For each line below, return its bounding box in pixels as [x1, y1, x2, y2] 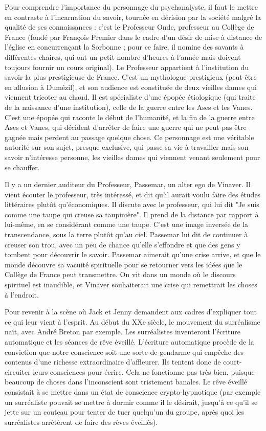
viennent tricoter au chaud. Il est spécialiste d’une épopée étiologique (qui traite [5, 92, 256, 102]
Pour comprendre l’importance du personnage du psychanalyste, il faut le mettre [5, 2, 258, 12]
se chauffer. [5, 162, 40, 172]
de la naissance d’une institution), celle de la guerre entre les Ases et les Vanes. [5, 101, 253, 112]
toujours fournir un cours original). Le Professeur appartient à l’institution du [5, 61, 249, 72]
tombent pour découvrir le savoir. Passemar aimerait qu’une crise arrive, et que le [5, 249, 261, 260]
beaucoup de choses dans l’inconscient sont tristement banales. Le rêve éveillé [5, 376, 248, 387]
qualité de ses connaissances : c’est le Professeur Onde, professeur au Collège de [5, 21, 254, 32]
